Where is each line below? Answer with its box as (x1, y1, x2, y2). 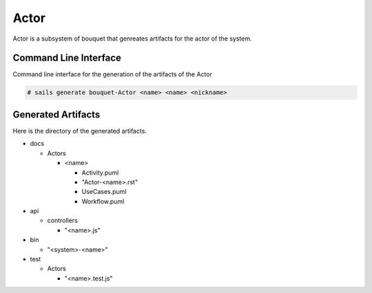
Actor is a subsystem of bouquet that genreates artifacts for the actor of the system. (12, 34, 252, 43)
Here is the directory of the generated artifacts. (12, 127, 147, 135)
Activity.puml (81, 169, 119, 177)
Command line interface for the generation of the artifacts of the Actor (12, 70, 213, 78)
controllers (47, 217, 79, 225)
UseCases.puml (81, 188, 127, 196)
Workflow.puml (81, 197, 125, 206)
